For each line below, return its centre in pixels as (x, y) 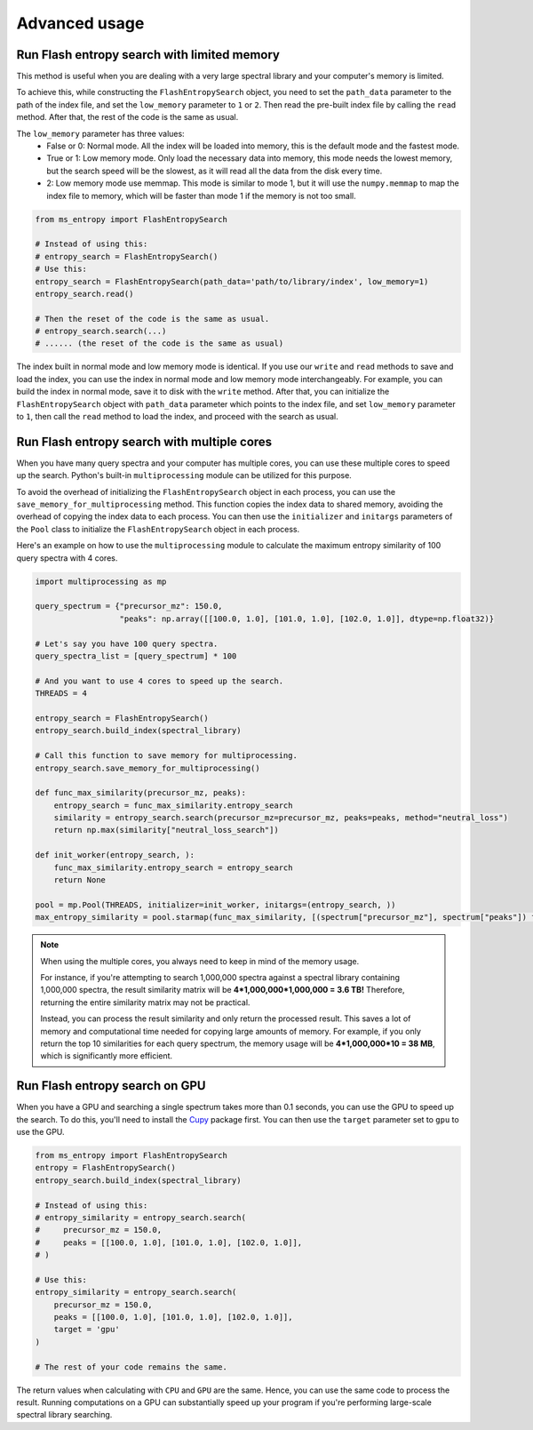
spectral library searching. (64, 1415)
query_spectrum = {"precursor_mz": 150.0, (129, 606)
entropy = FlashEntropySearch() (106, 1168)
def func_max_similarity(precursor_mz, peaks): (140, 793)
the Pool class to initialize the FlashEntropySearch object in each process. (158, 529)
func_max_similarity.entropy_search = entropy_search (173, 867)
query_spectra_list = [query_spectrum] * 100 (136, 656)
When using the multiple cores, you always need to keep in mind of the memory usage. (200, 961)
